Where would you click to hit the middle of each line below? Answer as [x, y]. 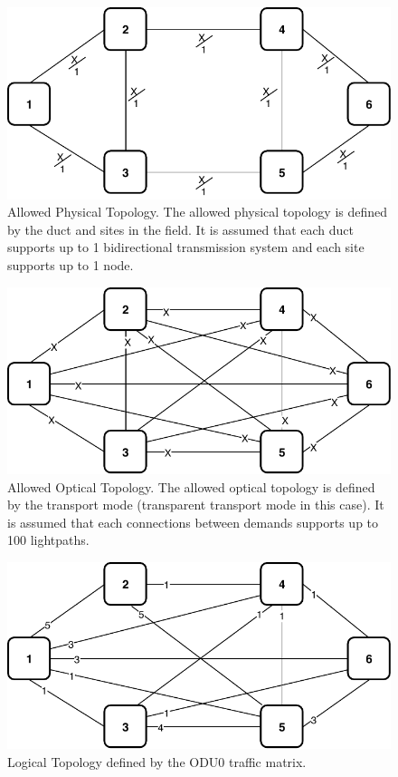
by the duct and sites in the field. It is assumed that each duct [181, 229]
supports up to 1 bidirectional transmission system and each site [186, 247]
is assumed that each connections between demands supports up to [193, 522]
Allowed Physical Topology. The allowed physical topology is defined [198, 212]
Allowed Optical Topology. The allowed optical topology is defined [191, 486]
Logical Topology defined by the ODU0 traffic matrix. [157, 761]
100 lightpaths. [48, 540]
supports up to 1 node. [71, 265]
